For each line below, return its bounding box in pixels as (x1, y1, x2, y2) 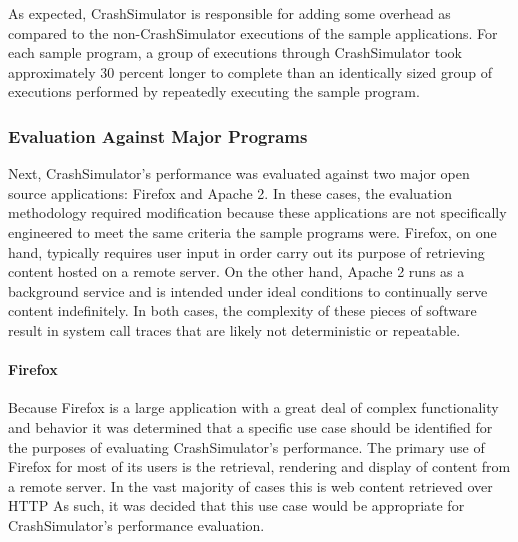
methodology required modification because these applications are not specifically (8, 202, 507, 223)
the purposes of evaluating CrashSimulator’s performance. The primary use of (8, 436, 485, 457)
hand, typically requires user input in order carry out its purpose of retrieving (8, 241, 485, 262)
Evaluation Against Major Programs (8, 123, 308, 148)
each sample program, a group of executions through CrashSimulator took (8, 42, 462, 63)
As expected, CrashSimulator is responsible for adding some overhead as (8, 3, 451, 23)
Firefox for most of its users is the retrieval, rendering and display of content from (8, 456, 511, 477)
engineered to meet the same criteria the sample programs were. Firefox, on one (8, 221, 497, 242)
